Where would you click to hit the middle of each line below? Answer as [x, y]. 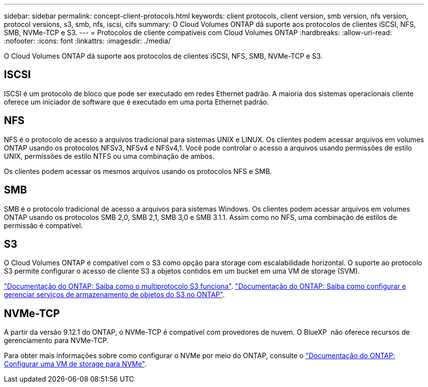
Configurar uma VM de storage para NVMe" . [75, 364]
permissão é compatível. [43, 225]
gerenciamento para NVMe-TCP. [56, 341]
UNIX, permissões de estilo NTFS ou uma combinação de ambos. [109, 156]
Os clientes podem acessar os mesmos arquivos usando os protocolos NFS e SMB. [138, 171]
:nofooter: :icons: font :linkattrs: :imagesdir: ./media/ [87, 41]
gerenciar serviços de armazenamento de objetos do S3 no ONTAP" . [114, 295]
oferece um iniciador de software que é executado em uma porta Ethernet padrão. [137, 102]
